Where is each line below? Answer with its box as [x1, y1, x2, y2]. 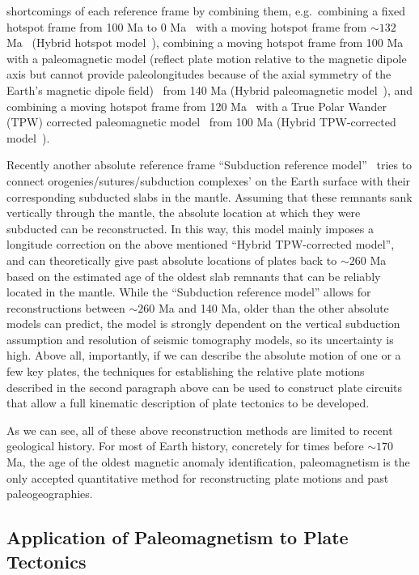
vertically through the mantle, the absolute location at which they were [6, 204, 361, 221]
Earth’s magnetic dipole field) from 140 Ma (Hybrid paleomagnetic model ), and [6, 81, 413, 98]
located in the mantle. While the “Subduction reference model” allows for [6, 283, 371, 300]
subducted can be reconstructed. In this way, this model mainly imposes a [6, 219, 374, 236]
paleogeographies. [6, 485, 93, 502]
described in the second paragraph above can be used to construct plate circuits [6, 378, 403, 395]
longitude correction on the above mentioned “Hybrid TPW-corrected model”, [6, 236, 395, 253]
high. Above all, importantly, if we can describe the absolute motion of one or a [6, 347, 401, 364]
